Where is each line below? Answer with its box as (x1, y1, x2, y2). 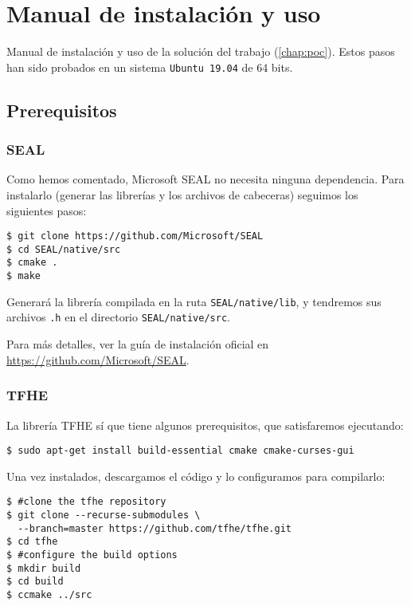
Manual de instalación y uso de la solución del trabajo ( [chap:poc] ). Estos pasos (6, 43, 395, 60)
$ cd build (6, 576, 64, 588)
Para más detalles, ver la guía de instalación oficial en (6, 336, 269, 352)
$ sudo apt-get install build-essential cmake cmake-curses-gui (6, 445, 354, 457)
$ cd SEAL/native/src (6, 243, 121, 255)
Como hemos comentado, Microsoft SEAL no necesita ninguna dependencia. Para (6, 171, 405, 187)
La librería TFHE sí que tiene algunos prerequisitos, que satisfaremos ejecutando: (6, 416, 404, 433)
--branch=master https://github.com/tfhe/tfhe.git (18, 522, 292, 534)
